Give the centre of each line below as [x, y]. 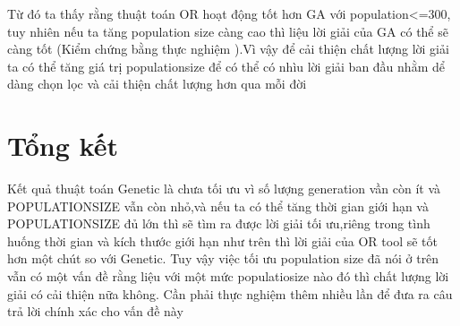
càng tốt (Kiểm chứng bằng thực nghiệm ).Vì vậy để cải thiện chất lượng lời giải [228, 49]
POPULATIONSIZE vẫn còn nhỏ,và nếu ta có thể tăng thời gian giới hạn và [218, 206]
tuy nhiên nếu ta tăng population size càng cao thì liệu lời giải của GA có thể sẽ [228, 31]
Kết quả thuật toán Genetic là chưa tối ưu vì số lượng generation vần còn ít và [224, 189]
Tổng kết [63, 146]
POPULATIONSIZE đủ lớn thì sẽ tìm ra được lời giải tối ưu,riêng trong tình [219, 223]
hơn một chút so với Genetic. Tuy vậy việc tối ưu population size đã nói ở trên [223, 258]
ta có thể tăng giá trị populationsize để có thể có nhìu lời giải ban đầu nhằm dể [226, 66]
